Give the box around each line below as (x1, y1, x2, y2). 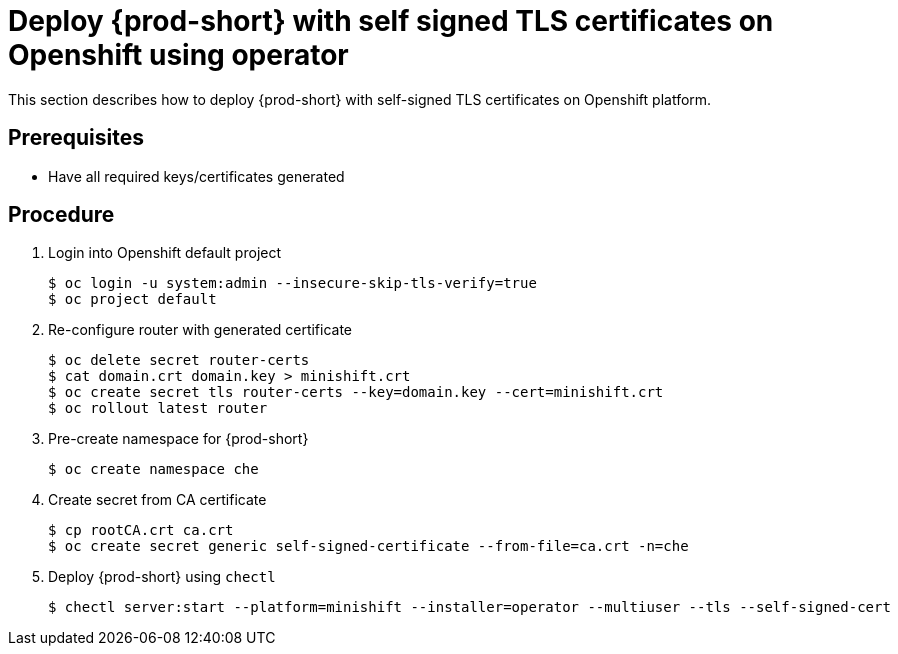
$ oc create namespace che (48, 461, 259, 478)
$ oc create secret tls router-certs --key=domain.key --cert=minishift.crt (48, 384, 664, 401)
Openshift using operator (8, 38, 349, 72)
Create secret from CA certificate (48, 491, 267, 509)
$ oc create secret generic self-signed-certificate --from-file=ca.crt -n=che (48, 538, 689, 555)
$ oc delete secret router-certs (48, 352, 310, 369)
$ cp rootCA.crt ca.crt (48, 522, 234, 539)
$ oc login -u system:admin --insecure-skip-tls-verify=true (48, 275, 537, 292)
